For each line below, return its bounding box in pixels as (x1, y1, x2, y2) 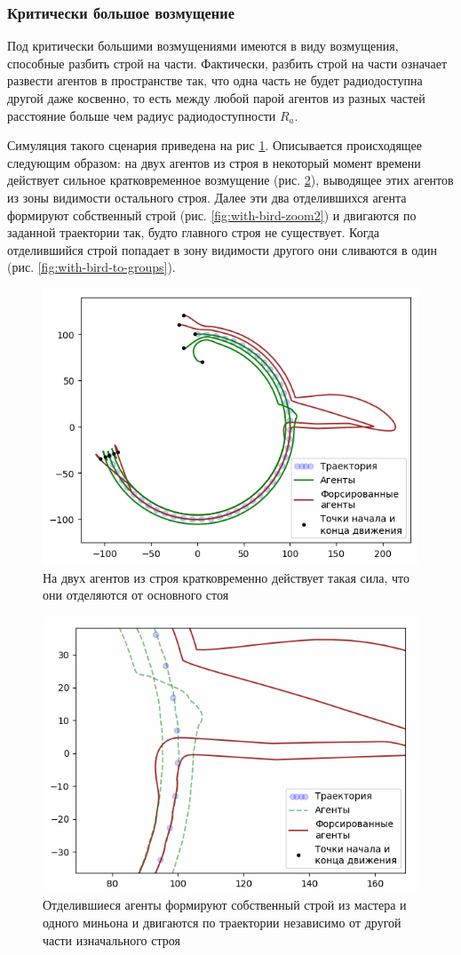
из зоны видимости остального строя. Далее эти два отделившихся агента (7, 187, 407, 206)
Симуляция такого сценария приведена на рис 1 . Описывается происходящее (7, 136, 423, 155)
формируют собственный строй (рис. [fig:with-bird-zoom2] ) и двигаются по (7, 205, 417, 224)
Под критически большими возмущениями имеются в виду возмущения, (7, 36, 399, 55)
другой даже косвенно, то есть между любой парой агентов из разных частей (7, 89, 425, 107)
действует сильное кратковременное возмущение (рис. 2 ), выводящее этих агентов (7, 171, 454, 189)
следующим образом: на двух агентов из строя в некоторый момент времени (7, 153, 421, 171)
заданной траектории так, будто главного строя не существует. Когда (7, 223, 380, 242)
